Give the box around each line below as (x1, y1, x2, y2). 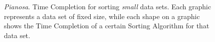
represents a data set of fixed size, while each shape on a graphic (4, 11, 200, 21)
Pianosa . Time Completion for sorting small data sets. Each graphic (4, 1, 211, 11)
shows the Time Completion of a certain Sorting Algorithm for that (4, 21, 210, 31)
